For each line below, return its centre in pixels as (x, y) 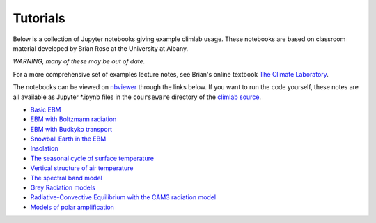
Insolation (44, 148)
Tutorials (39, 18)
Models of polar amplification (72, 207)
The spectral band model (66, 178)
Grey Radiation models (63, 187)
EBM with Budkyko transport (71, 129)
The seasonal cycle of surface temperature (92, 158)
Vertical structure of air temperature (82, 168)
